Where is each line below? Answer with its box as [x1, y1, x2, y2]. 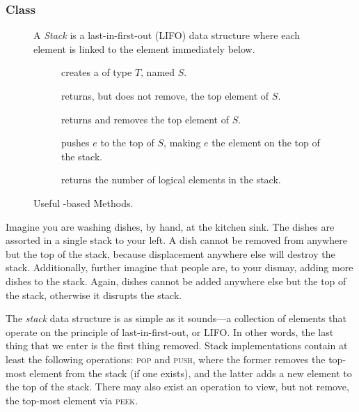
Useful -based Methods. [33, 195, 134, 210]
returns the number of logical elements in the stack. [61, 172, 281, 187]
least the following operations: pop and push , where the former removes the [6, 351, 326, 366]
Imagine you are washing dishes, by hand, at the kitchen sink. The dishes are [6, 219, 335, 234]
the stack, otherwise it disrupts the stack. [6, 287, 182, 302]
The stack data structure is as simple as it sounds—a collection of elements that [6, 311, 346, 326]
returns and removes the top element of [61, 112, 229, 126]
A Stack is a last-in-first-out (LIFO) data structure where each [33, 28, 301, 43]
